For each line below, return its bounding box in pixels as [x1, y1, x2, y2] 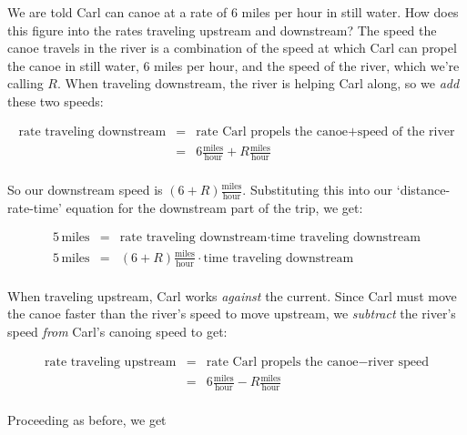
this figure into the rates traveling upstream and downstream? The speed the [7, 20, 437, 39]
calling [7, 74, 44, 93]
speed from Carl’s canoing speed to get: [7, 322, 228, 341]
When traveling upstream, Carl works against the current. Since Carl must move [7, 286, 457, 305]
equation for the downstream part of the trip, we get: [66, 197, 363, 217]
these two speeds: [7, 91, 104, 110]
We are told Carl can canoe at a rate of [7, 3, 228, 21]
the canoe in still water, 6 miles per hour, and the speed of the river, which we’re [7, 56, 460, 75]
